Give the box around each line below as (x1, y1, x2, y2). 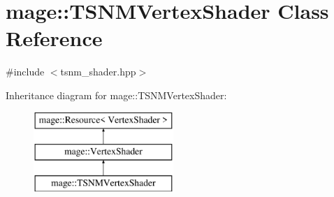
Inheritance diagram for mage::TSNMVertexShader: (6, 87, 227, 102)
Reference (6, 24, 103, 52)
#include (6, 64, 45, 79)
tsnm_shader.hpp (60, 64, 136, 79)
